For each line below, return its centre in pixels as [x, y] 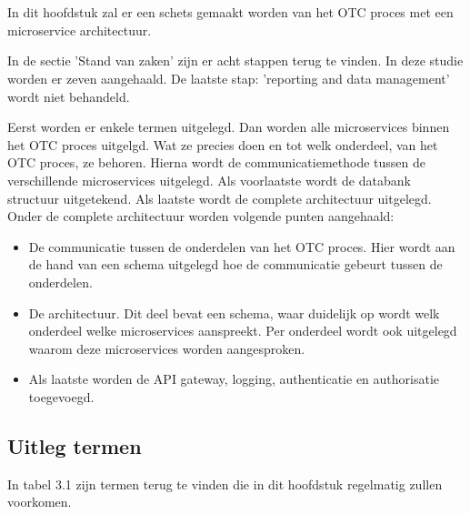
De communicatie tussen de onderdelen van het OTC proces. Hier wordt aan [242, 246]
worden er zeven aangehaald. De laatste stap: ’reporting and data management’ [229, 78]
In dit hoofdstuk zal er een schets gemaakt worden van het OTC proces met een [230, 12]
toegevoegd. [61, 396]
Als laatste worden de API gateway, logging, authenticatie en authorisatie [234, 379]
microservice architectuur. [80, 30]
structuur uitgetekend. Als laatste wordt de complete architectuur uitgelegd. [220, 198]
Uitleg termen [75, 445]
